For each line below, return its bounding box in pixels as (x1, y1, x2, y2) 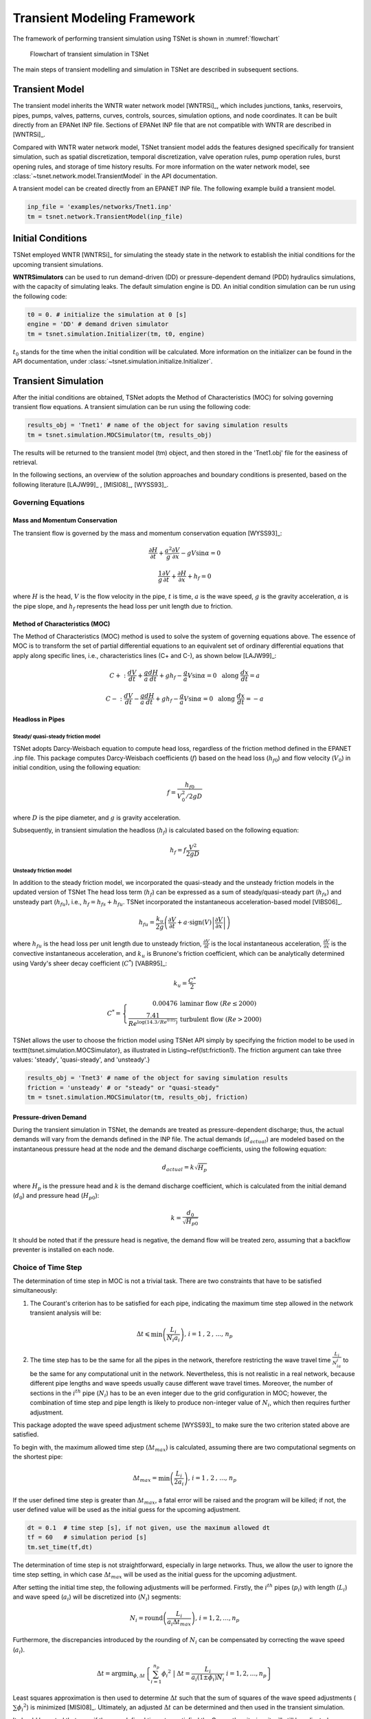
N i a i (166, 1334, 181, 1344)
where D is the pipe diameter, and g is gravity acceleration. (12, 813, 181, 822)
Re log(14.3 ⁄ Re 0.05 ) (128, 1018, 178, 1028)
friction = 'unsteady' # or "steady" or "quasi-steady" (27, 1084, 220, 1091)
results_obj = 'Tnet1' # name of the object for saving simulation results (27, 421, 289, 429)
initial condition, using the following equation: (12, 763, 141, 771)
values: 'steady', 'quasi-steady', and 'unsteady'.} (12, 1055, 150, 1064)
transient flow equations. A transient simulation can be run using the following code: (12, 403, 251, 411)
